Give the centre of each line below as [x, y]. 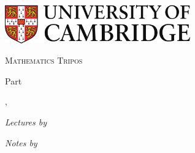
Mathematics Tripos [44, 60]
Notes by [21, 142]
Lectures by [26, 121]
